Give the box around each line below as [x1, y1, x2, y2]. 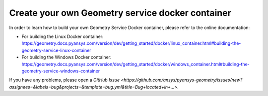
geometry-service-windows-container [21, 68, 100, 74]
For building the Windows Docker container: [21, 54, 112, 60]
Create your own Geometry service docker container [9, 7, 232, 18]
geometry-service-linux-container [21, 47, 91, 53]
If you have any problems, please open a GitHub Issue [9, 77, 120, 83]
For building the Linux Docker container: [21, 33, 104, 39]
